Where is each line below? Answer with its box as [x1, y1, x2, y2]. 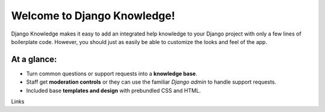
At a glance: [11, 54, 57, 64]
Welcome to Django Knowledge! [11, 9, 176, 22]
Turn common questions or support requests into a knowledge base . [26, 70, 198, 77]
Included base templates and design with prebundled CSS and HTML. [26, 87, 201, 94]
